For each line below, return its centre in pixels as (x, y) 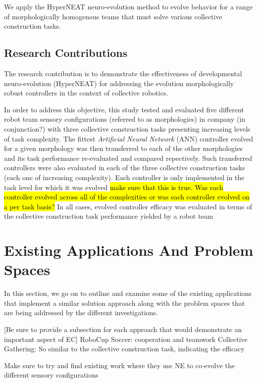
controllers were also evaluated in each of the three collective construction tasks (125, 168)
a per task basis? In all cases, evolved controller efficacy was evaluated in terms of (128, 206)
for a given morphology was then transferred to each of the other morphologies (123, 148)
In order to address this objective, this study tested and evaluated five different (124, 109)
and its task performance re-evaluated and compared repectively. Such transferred (128, 158)
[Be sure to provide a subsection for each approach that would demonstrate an (123, 329)
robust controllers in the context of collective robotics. (86, 93)
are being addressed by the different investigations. (81, 312)
